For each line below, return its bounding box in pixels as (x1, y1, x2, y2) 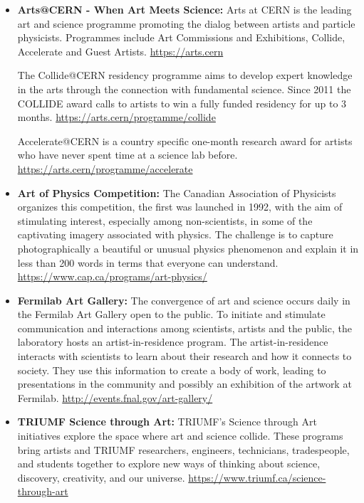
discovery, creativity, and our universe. (17, 470, 185, 485)
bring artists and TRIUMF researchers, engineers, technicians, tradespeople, (17, 442, 350, 457)
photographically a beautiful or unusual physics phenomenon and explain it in (17, 240, 359, 255)
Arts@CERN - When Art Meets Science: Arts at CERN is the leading (17, 2, 352, 16)
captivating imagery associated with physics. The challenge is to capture (17, 227, 333, 242)
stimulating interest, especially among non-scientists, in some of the (17, 213, 313, 228)
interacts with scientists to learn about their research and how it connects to (17, 349, 352, 364)
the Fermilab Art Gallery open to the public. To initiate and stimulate (17, 307, 326, 322)
